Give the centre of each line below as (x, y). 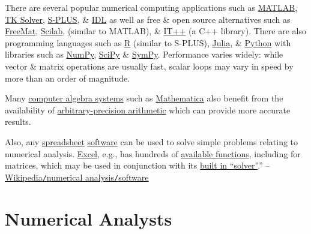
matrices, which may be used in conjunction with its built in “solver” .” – (137, 165)
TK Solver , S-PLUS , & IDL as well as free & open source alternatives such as (148, 19)
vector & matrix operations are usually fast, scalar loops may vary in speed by (149, 66)
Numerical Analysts (89, 218)
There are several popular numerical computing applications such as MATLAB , (151, 7)
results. (18, 121)
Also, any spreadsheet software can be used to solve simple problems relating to (152, 141)
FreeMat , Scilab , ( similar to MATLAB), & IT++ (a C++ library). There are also (155, 31)
